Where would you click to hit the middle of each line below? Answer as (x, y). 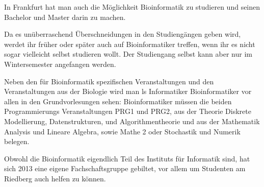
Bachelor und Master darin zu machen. (65, 17)
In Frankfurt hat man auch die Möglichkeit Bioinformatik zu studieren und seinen (132, 7)
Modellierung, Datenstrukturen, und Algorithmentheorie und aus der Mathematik (132, 121)
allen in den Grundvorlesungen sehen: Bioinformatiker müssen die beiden (118, 101)
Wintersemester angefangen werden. (60, 64)
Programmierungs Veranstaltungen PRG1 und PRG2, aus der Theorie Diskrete (128, 111)
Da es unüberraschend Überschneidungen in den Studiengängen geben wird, (123, 34)
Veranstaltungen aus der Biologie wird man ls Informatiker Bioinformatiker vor (128, 91)
